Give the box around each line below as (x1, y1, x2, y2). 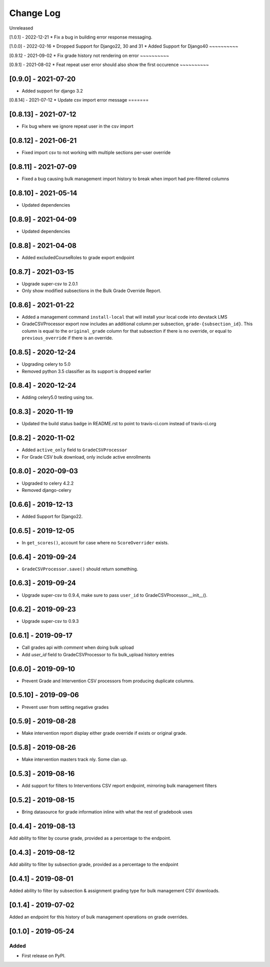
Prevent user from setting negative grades (21, 704, 109, 710)
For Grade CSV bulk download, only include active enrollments (21, 454, 151, 460)
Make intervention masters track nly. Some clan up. (21, 756, 127, 762)
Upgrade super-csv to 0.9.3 (21, 618, 79, 624)
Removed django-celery (21, 487, 72, 493)
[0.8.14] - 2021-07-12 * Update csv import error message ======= (9, 97, 149, 103)
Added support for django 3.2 (21, 88, 83, 94)
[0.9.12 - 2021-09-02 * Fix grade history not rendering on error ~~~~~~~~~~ (9, 53, 169, 59)
